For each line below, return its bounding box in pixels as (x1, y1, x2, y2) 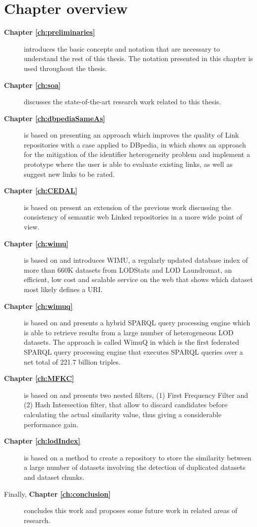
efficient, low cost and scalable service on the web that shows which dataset (24, 274, 253, 285)
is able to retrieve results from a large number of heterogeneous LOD (24, 327, 234, 337)
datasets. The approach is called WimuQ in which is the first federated (24, 337, 240, 347)
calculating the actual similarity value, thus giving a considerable (24, 409, 222, 419)
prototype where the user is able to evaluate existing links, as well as (24, 159, 233, 169)
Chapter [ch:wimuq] (4, 301, 73, 311)
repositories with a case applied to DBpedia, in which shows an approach (24, 139, 246, 150)
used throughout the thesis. (24, 63, 107, 73)
